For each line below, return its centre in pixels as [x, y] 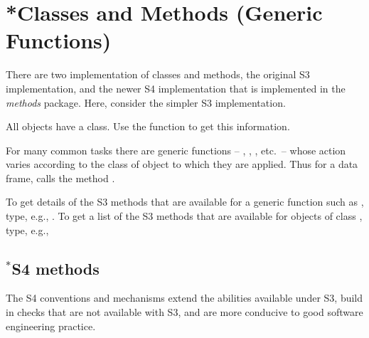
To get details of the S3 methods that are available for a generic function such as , [185, 202]
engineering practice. [51, 326]
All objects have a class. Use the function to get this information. [148, 126]
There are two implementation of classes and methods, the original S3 [158, 74]
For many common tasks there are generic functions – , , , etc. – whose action [176, 150]
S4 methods [55, 268]
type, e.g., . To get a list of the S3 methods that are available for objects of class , [184, 216]
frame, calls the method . [60, 178]
